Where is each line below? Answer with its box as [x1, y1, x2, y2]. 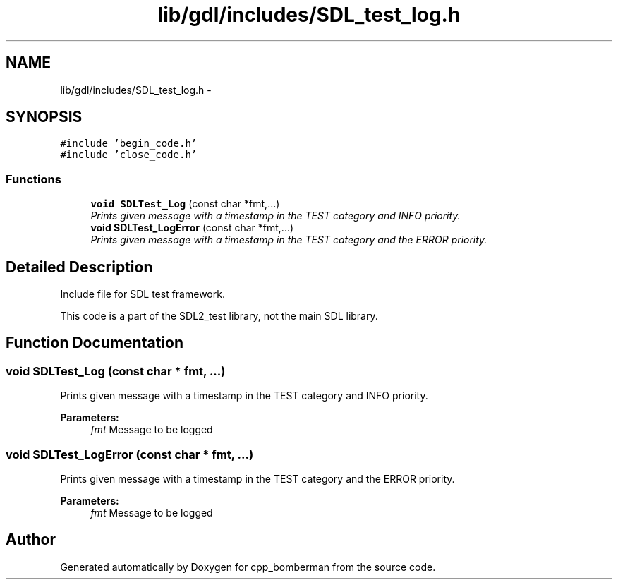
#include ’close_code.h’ [60, 149, 198, 161]
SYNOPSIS [6, 108, 83, 126]
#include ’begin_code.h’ [60, 138, 198, 150]
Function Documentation [6, 334, 183, 352]
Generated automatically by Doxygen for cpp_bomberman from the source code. [60, 560, 436, 573]
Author [6, 531, 56, 549]
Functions [6, 171, 61, 186]
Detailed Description [6, 258, 153, 276]
